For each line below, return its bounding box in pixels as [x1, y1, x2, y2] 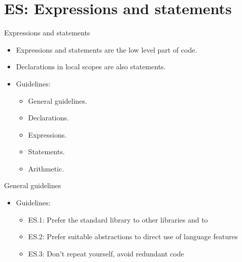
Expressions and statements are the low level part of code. [16, 44, 197, 55]
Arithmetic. [28, 163, 64, 173]
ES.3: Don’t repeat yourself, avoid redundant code [28, 248, 184, 258]
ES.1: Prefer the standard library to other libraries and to [28, 214, 208, 225]
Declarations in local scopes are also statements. [16, 61, 166, 72]
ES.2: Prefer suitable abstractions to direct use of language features [28, 231, 238, 242]
